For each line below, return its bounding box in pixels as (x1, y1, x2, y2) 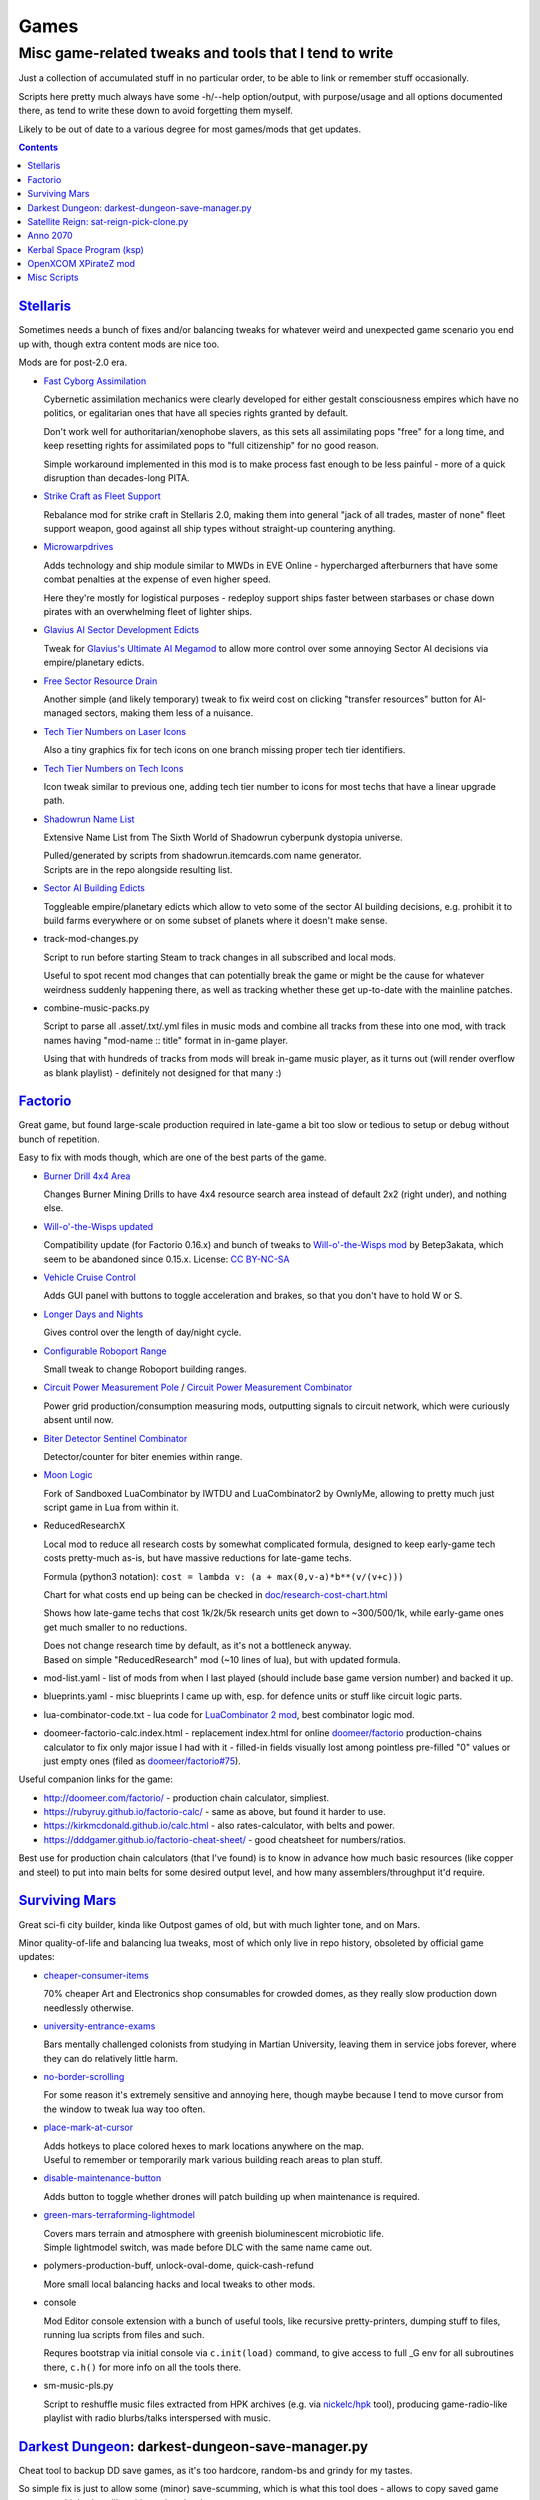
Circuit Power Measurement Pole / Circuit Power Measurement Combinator (43, 1381, 353, 1394)
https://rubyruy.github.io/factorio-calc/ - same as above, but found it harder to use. (43, 1806, 387, 1818)
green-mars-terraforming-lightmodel (43, 2209, 195, 2221)
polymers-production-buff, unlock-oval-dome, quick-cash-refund (43, 2260, 314, 2272)
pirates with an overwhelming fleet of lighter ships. (43, 606, 253, 618)
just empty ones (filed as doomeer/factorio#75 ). (43, 1755, 242, 1767)
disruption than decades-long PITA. (43, 471, 190, 484)
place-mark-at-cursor (43, 2121, 134, 2134)
